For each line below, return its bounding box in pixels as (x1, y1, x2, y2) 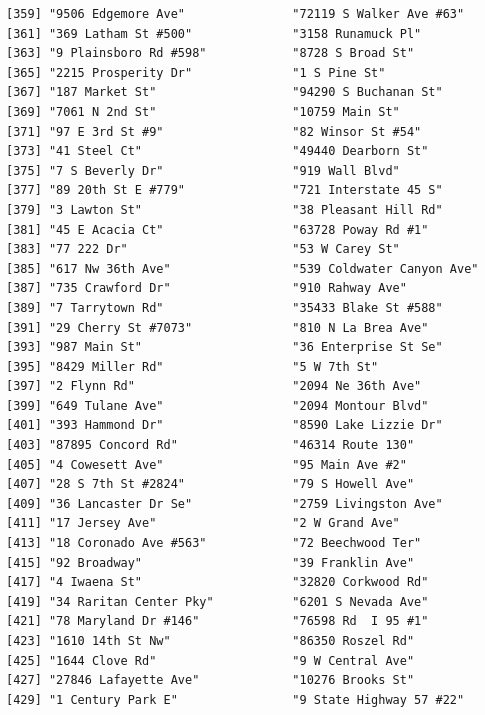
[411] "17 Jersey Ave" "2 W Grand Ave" (6, 516, 400, 531)
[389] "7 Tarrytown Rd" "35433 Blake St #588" (6, 300, 443, 315)
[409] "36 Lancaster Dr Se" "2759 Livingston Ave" (6, 496, 443, 511)
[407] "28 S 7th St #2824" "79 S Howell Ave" (6, 477, 415, 492)
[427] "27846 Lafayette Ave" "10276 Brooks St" (6, 673, 415, 688)
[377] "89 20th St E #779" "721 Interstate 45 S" (6, 183, 443, 198)
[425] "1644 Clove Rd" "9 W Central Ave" (6, 653, 415, 668)
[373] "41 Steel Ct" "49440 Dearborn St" (6, 144, 429, 159)
